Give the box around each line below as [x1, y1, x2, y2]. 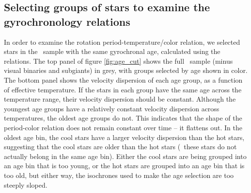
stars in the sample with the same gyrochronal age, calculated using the [4, 46, 220, 56]
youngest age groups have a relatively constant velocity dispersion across [4, 103, 220, 113]
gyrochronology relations [4, 14, 130, 29]
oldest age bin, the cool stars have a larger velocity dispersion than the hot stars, [4, 132, 245, 142]
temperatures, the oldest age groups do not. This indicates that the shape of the [4, 113, 242, 123]
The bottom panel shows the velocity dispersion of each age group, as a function [4, 74, 243, 85]
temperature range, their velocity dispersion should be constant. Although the [4, 94, 236, 104]
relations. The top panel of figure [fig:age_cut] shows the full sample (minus [4, 55, 233, 66]
